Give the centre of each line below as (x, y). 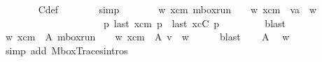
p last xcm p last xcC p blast (195, 23)
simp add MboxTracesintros (66, 50)
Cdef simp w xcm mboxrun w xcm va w (177, 9)
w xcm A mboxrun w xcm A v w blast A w (147, 37)
